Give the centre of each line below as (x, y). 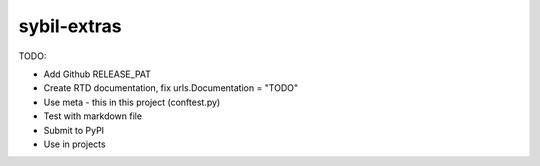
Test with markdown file (93, 116)
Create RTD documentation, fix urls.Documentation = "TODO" (171, 88)
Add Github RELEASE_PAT (97, 74)
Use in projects (74, 144)
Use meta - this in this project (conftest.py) (132, 102)
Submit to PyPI (74, 130)
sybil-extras (70, 26)
